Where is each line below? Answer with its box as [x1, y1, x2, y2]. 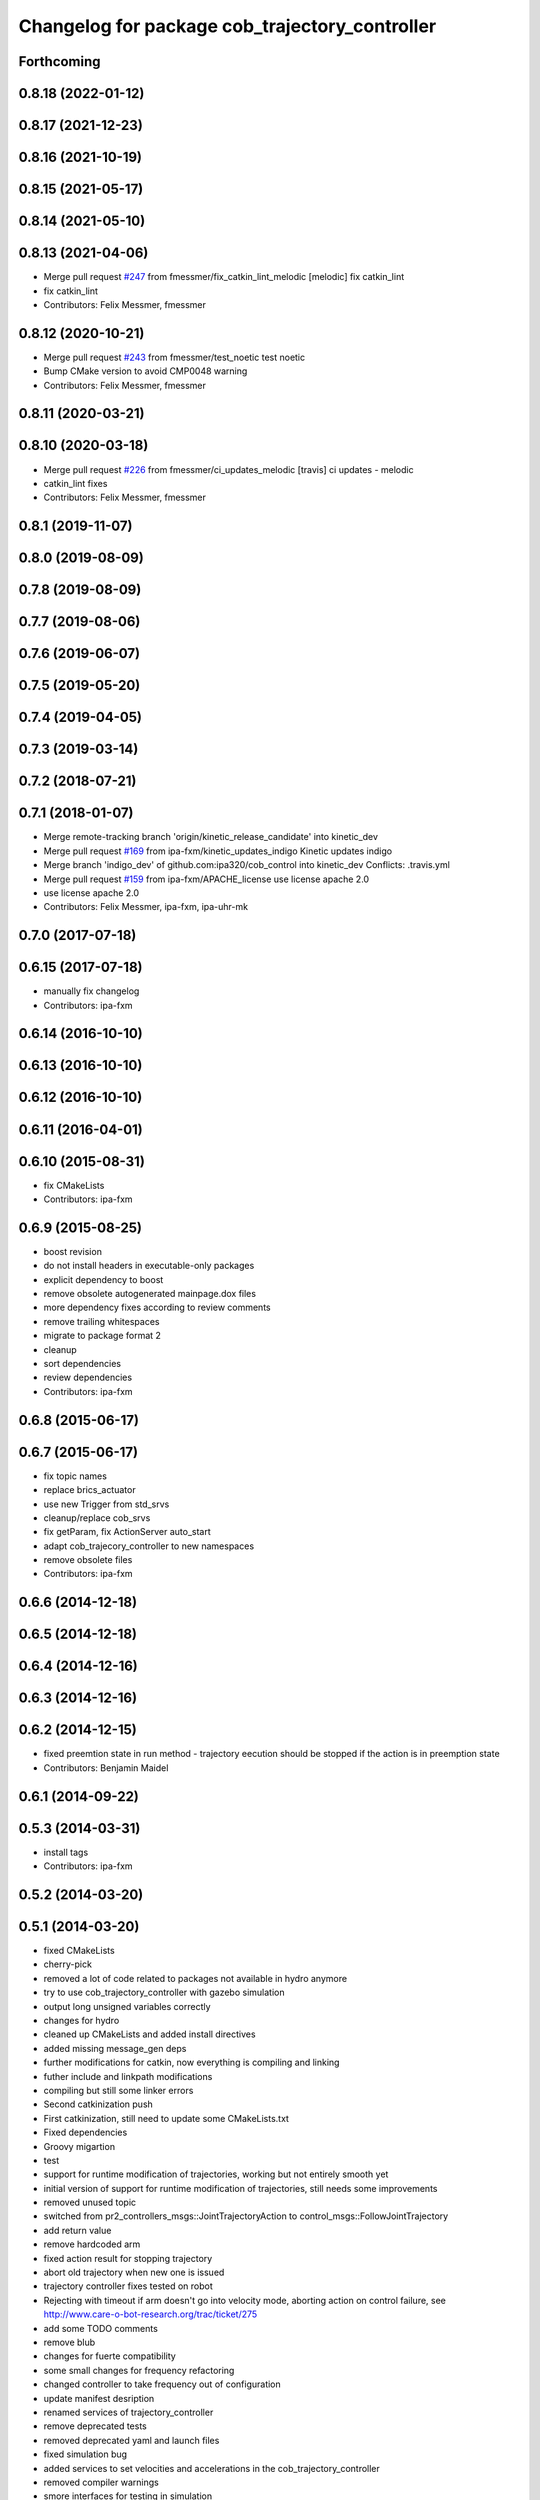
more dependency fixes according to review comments [43, 1301, 271, 1314]
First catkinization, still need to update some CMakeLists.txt [43, 2112, 290, 2124]
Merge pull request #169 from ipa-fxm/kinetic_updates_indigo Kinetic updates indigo [43, 845, 393, 857]
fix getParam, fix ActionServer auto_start [43, 1526, 212, 1538]
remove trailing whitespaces [43, 1315, 160, 1327]
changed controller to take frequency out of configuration [43, 2378, 282, 2390]
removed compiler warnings [43, 2476, 159, 2488]
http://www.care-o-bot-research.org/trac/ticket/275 [43, 2308, 258, 2320]
